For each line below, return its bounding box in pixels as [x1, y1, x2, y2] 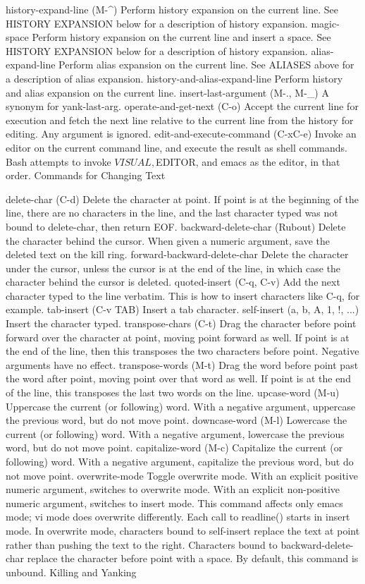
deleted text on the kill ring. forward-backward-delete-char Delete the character [6, 247, 349, 262]
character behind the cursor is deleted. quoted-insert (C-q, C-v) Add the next [6, 274, 340, 289]
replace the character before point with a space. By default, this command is [27, 551, 359, 566]
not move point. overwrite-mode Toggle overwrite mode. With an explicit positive [6, 468, 358, 482]
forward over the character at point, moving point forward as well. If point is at [6, 329, 349, 344]
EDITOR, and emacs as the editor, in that [156, 154, 340, 169]
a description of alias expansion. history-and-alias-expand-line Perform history [6, 71, 343, 85]
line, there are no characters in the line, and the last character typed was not [6, 205, 338, 220]
